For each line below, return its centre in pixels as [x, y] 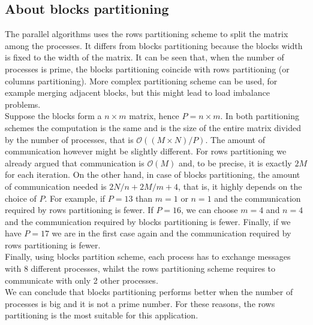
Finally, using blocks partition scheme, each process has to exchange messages [148, 256]
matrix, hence [154, 116]
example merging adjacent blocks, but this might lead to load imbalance [137, 92]
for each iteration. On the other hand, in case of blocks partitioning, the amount [153, 174]
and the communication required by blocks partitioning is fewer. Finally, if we [148, 221]
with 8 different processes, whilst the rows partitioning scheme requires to [140, 268]
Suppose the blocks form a [53, 116]
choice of [21, 198]
